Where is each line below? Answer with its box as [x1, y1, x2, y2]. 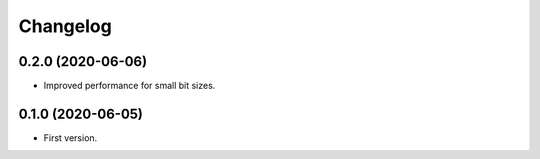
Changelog [18, 15, 112, 37]
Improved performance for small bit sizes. [43, 80, 216, 92]
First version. [43, 131, 98, 144]
